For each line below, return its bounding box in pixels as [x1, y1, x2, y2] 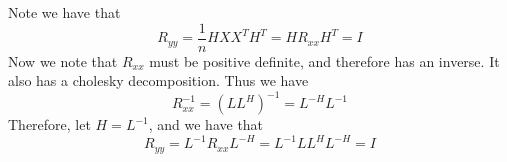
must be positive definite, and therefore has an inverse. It [149, 50, 500, 71]
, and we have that [148, 114, 264, 135]
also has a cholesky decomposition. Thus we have [8, 70, 309, 91]
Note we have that [8, 2, 121, 22]
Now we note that [8, 50, 118, 71]
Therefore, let [8, 114, 91, 135]
